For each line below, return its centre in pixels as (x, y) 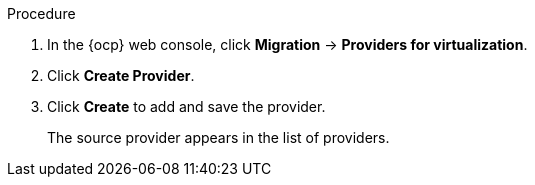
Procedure (41, 13)
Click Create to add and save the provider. (186, 106)
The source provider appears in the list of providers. (218, 137)
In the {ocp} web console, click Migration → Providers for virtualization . (287, 44)
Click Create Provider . (121, 75)
